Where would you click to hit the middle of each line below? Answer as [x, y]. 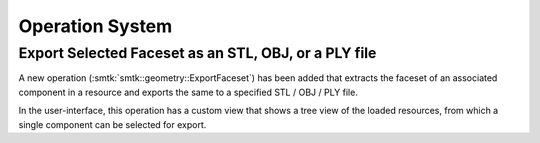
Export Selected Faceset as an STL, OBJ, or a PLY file [197, 53]
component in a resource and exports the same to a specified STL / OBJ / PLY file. [188, 92]
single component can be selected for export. [112, 124]
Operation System [95, 26]
